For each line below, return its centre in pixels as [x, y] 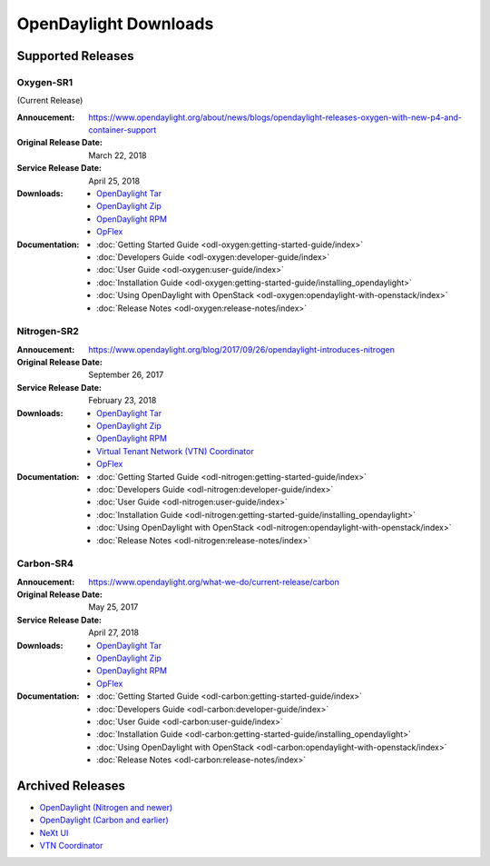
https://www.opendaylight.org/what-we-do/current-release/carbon [214, 582]
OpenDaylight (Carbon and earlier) [104, 820]
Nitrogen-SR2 [48, 332]
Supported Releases [76, 56]
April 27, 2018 [114, 632]
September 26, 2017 [126, 375]
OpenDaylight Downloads [115, 24]
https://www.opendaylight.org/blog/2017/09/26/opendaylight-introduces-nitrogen [241, 349]
